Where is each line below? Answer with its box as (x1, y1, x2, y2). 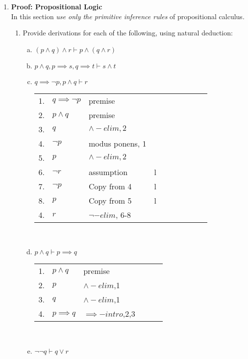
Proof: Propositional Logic (11, 1, 102, 11)
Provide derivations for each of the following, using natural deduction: (23, 28, 233, 38)
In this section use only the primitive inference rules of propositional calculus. (11, 11, 245, 21)
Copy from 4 (88, 180, 132, 192)
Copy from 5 (88, 194, 132, 206)
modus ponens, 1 (88, 137, 147, 149)
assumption (88, 166, 128, 178)
